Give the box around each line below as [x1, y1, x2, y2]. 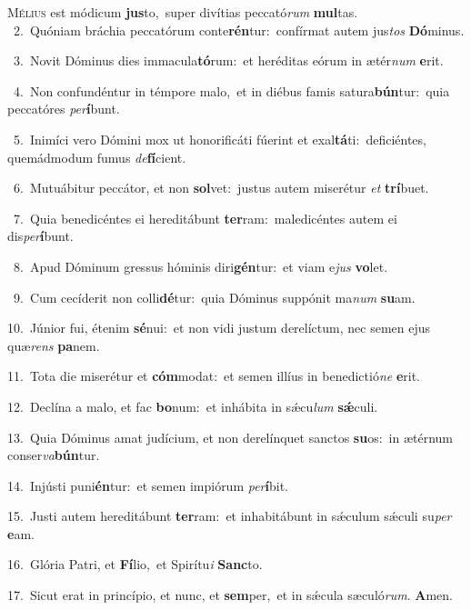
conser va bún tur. [7, 445, 100, 465]
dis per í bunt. [7, 226, 74, 245]
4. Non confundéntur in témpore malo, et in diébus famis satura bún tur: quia [13, 81, 450, 100]
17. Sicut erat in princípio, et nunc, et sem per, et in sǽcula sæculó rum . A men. [7, 585, 453, 605]
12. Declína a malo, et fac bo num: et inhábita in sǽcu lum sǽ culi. [7, 396, 378, 415]
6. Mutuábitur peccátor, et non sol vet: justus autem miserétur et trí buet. [13, 178, 429, 197]
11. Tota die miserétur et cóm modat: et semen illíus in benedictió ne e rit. [7, 366, 420, 385]
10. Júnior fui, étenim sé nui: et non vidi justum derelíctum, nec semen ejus [7, 318, 431, 337]
